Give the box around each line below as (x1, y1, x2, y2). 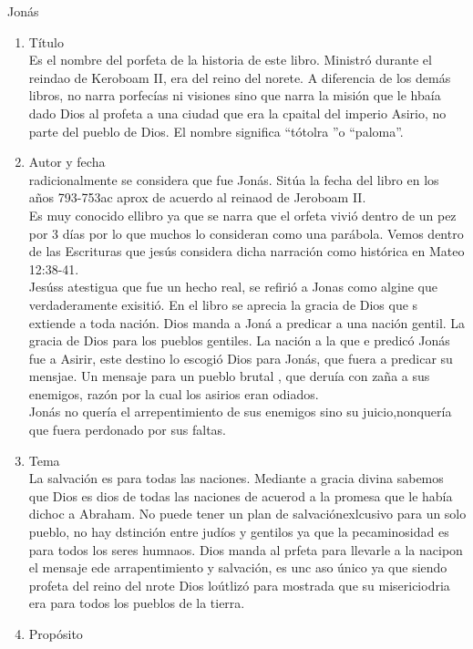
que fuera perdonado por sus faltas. (28, 420, 227, 439)
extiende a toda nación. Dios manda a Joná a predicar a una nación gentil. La (28, 313, 466, 332)
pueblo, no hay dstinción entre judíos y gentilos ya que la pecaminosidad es (28, 522, 449, 541)
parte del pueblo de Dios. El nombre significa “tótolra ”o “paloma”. (28, 121, 404, 140)
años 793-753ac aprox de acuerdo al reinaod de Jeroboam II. (28, 188, 366, 207)
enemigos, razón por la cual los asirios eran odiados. (28, 384, 319, 403)
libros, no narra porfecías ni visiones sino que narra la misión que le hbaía (28, 86, 441, 105)
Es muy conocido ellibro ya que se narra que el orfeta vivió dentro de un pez (28, 205, 457, 224)
